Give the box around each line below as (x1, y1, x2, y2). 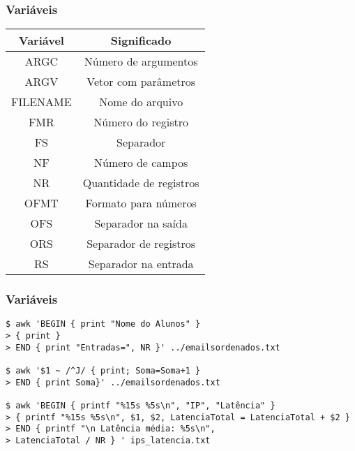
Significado (110, 32, 172, 49)
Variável (18, 32, 64, 49)
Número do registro (93, 114, 189, 131)
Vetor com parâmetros (86, 73, 196, 90)
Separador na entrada (88, 256, 194, 272)
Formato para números (85, 195, 197, 212)
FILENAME (11, 94, 72, 110)
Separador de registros (86, 235, 196, 252)
